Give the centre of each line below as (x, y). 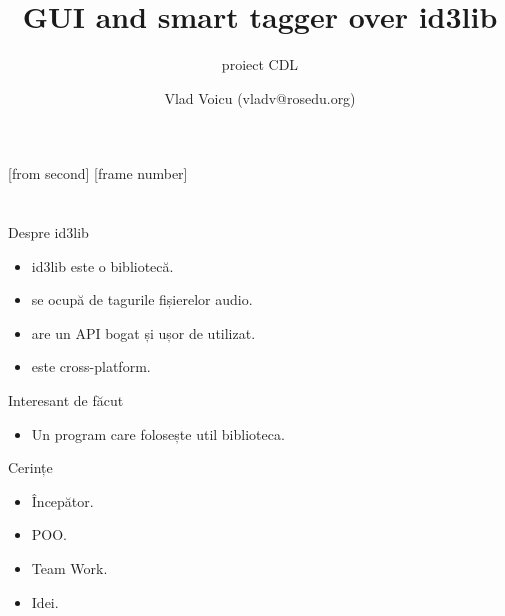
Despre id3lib (48, 232)
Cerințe (30, 467)
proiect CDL (260, 64)
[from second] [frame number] (98, 173)
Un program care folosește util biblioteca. (158, 433)
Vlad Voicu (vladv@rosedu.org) (260, 97)
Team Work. (69, 568)
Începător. (62, 500)
